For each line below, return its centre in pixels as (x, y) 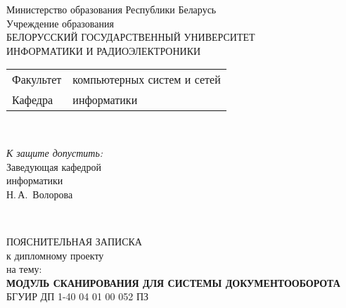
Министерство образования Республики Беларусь (111, 9)
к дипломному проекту (55, 255)
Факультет (37, 79)
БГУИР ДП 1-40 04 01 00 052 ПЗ (78, 296)
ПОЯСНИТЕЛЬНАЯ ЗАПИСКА (74, 241)
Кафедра (33, 100)
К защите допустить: (55, 152)
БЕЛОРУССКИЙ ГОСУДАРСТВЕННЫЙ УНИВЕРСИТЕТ (131, 37)
